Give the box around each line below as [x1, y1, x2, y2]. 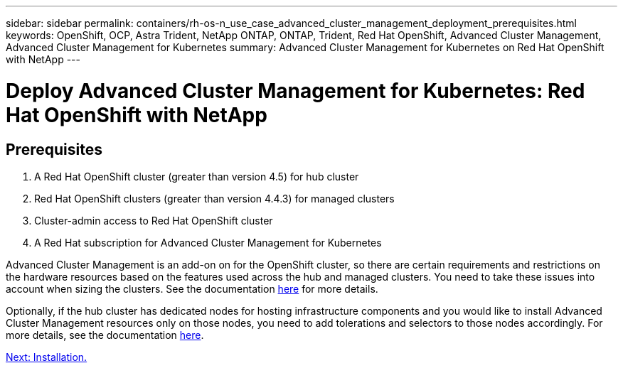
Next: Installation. [6, 350, 87, 363]
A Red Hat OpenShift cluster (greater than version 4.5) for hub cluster [34, 170, 359, 183]
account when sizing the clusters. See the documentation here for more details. [6, 282, 378, 295]
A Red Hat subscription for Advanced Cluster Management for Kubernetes [34, 236, 382, 249]
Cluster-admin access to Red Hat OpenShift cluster [34, 214, 273, 227]
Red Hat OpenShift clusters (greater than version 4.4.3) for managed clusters [34, 192, 395, 205]
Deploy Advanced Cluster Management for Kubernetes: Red [6, 78, 585, 103]
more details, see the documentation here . [6, 328, 204, 341]
